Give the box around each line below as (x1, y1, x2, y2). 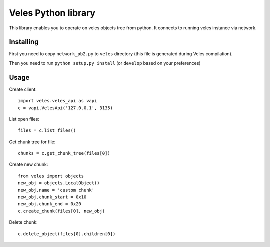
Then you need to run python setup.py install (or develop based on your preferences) (9, 60, 201, 66)
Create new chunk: (9, 161, 48, 167)
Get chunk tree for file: (9, 139, 56, 145)
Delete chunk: (9, 219, 38, 225)
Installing (9, 38, 39, 46)
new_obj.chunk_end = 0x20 (18, 201, 82, 207)
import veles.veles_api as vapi (18, 98, 97, 104)
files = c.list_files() (18, 128, 76, 133)
